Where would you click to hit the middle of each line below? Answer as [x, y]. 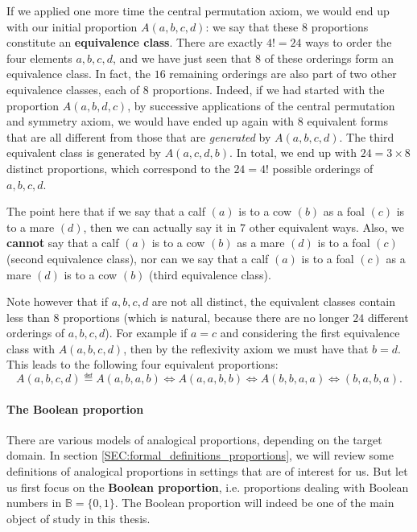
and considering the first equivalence [310, 333]
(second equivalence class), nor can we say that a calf [138, 258]
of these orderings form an [329, 58]
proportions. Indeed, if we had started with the [268, 89]
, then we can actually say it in [160, 227]
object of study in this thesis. [78, 518]
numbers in [34, 503]
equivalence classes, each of [73, 89]
